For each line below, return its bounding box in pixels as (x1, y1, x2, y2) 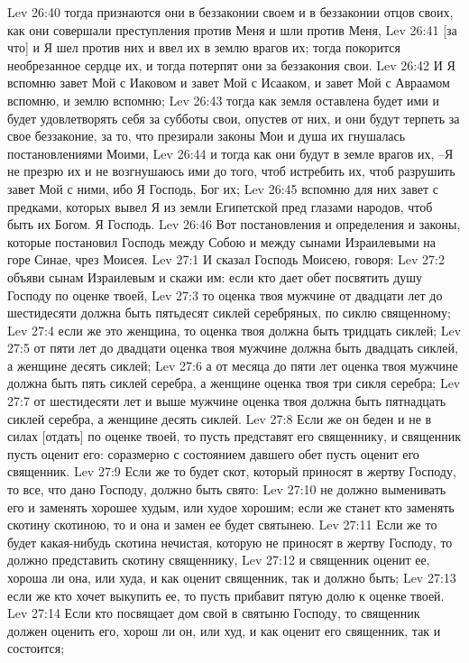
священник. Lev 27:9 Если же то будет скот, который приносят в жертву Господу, (7, 462, 456, 481)
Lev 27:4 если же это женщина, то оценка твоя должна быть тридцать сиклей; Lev (7, 320, 462, 339)
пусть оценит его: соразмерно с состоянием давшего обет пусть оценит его (7, 444, 419, 463)
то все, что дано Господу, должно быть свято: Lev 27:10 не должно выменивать (7, 480, 446, 499)
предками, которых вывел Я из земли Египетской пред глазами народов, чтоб (7, 197, 433, 216)
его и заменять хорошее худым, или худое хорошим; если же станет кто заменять (7, 497, 455, 516)
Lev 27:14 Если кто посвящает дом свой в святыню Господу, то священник (7, 603, 420, 622)
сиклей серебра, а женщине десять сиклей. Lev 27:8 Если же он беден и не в (7, 409, 432, 428)
